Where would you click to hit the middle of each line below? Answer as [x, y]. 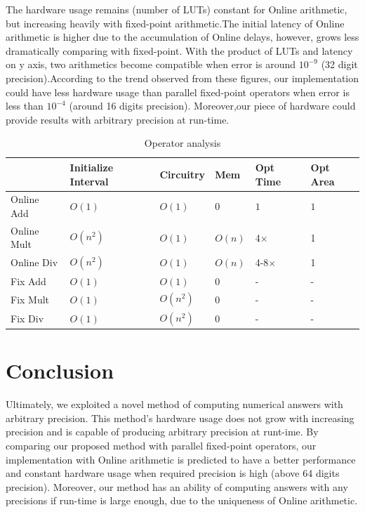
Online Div [34, 262]
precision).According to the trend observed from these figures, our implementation [182, 78]
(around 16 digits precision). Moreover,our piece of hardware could [212, 106]
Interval [89, 181]
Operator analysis [182, 143]
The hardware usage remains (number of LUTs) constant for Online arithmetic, [177, 9]
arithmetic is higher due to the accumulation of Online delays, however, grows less [182, 37]
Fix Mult [30, 299]
